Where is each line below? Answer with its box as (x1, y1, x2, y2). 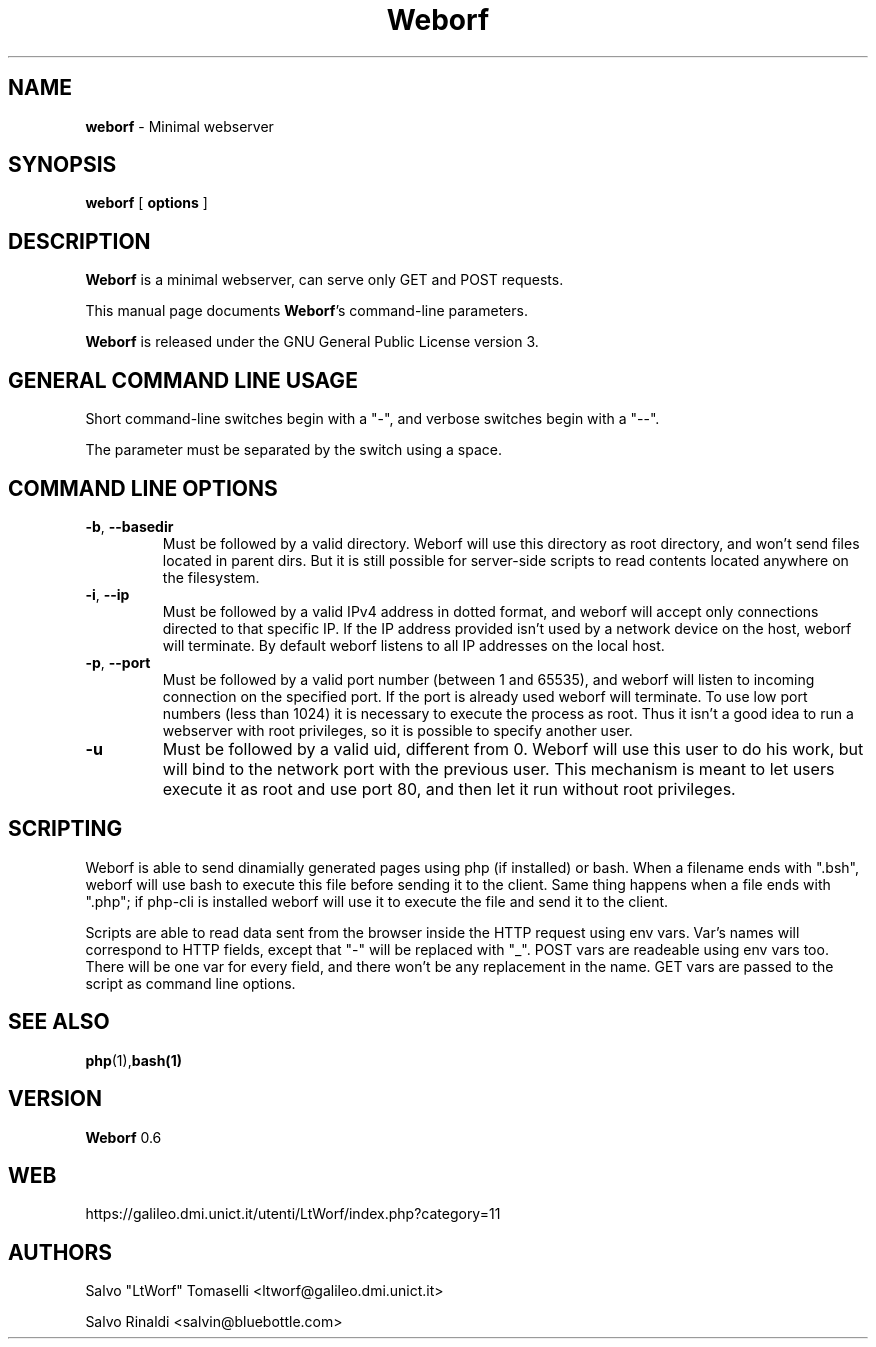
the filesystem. (162, 568, 260, 586)
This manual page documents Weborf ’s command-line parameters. (85, 302, 528, 320)
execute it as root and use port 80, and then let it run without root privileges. (162, 778, 736, 799)
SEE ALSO (8, 1009, 110, 1035)
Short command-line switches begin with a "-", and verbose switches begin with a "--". (85, 410, 660, 428)
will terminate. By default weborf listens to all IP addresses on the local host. (162, 636, 665, 654)
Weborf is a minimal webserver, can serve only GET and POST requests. (85, 271, 564, 289)
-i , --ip (85, 585, 130, 603)
